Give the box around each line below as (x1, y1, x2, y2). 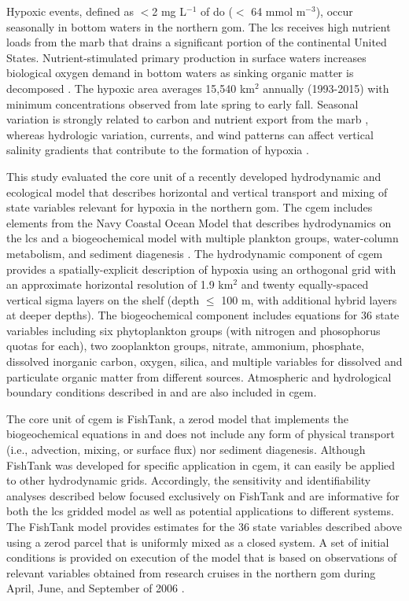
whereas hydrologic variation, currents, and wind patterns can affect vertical (6, 126, 374, 142)
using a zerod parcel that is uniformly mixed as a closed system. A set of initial (6, 533, 389, 550)
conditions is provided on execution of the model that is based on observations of (6, 549, 397, 566)
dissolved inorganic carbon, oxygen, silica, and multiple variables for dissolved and (6, 353, 403, 370)
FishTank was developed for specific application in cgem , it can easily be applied (6, 456, 396, 473)
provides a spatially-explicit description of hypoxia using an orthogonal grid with (6, 260, 396, 277)
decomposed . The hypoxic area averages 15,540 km (6, 79, 255, 96)
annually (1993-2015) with (263, 79, 389, 96)
